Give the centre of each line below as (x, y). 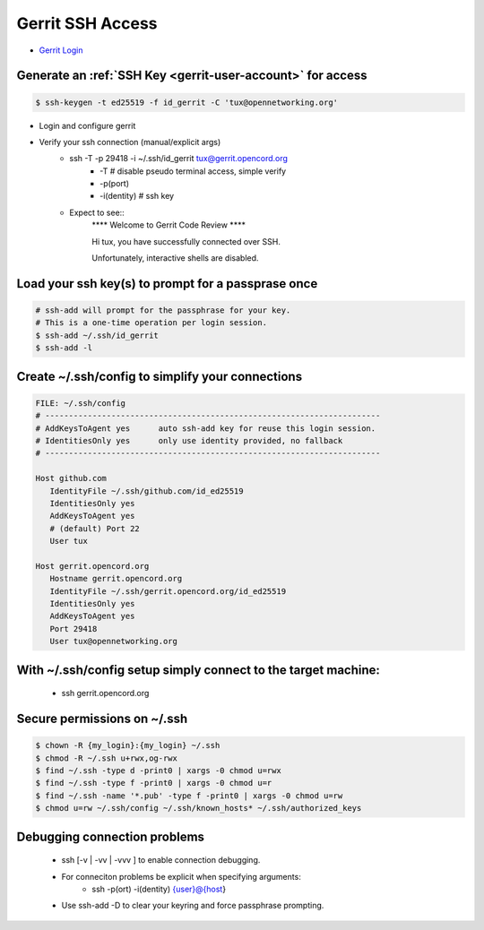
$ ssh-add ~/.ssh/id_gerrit (97, 335)
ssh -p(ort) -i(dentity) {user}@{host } (159, 889)
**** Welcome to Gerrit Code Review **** (169, 225)
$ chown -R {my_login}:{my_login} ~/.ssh (128, 745)
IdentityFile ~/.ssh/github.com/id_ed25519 (147, 491)
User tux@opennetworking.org (114, 642)
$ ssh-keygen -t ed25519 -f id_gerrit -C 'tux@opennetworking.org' (187, 102)
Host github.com (71, 478)
